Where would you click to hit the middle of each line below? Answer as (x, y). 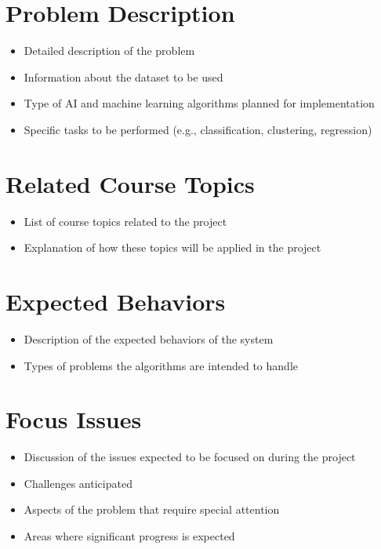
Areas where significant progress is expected (129, 536)
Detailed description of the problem (109, 51)
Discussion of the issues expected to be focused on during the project (190, 457)
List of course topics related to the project (125, 221)
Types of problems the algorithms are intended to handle (161, 365)
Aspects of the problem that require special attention (152, 509)
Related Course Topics (130, 183)
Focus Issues (74, 419)
